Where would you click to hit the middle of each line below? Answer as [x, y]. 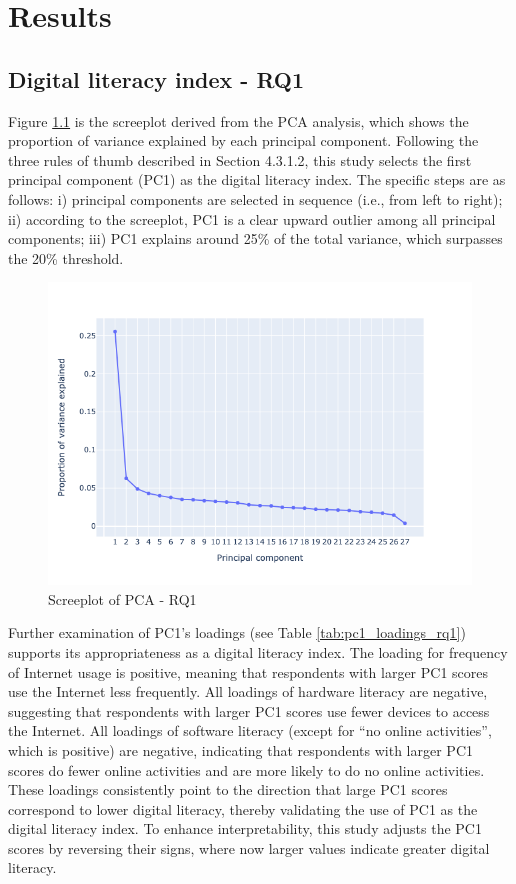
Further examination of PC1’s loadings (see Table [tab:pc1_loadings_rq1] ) [237, 632]
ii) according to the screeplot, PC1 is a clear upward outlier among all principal [252, 218]
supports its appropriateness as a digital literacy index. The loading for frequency [258, 651]
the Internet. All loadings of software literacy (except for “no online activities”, [250, 730]
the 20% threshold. [66, 257]
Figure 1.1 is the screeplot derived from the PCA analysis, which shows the [238, 120]
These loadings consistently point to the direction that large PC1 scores [228, 789]
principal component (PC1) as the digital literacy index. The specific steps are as [257, 179]
